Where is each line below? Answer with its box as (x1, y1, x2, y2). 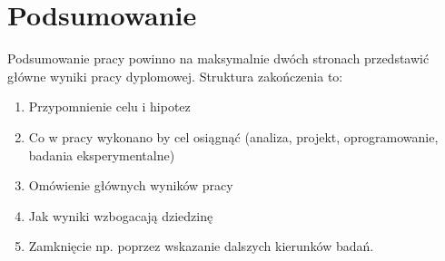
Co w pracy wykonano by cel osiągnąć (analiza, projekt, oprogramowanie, (28, 127, 439, 146)
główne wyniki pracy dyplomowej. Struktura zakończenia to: (7, 66, 343, 85)
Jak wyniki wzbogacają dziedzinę (28, 206, 213, 225)
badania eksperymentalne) (28, 145, 175, 164)
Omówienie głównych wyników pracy (28, 176, 233, 195)
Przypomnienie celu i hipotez (28, 97, 191, 116)
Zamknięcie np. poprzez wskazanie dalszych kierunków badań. (28, 237, 374, 256)
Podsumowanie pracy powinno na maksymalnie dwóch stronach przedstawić (7, 49, 430, 68)
